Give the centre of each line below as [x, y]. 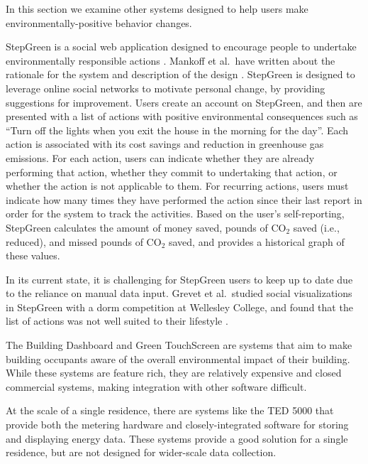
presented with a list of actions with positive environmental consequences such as [182, 116]
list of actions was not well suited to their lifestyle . [117, 321]
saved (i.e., [316, 227]
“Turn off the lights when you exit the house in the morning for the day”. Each [177, 130]
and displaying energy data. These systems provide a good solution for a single [177, 438]
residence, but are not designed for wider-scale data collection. [141, 452]
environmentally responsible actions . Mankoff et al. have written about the [171, 60]
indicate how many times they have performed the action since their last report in [184, 199]
